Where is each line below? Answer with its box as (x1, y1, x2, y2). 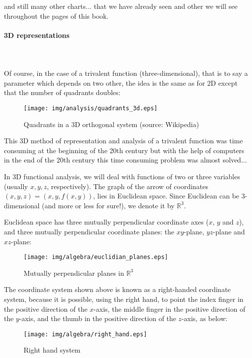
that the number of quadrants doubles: (4, 87, 121, 98)
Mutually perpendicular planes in (24, 267, 124, 278)
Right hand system (24, 345, 81, 355)
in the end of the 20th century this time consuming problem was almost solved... (4, 155, 247, 165)
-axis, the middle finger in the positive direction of (94, 303, 246, 314)
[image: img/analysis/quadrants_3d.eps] (24, 104, 158, 112)
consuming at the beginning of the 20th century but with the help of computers (4, 145, 245, 155)
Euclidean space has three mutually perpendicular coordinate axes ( (4, 217, 209, 227)
